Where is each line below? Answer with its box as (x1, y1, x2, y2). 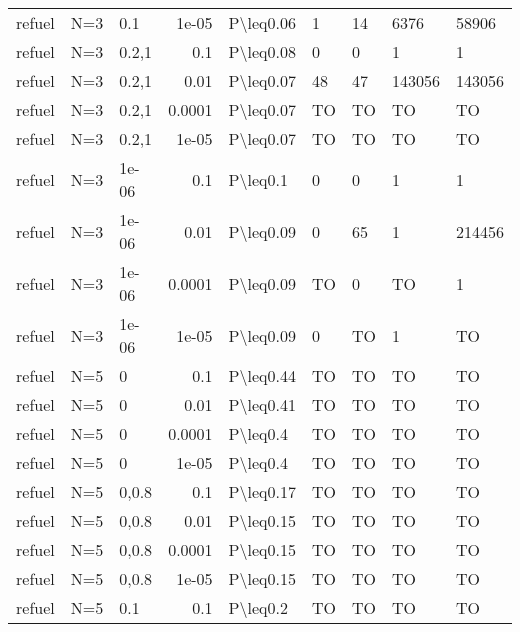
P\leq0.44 (228, 364, 296, 387)
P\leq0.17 (228, 480, 296, 503)
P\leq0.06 (228, 11, 296, 34)
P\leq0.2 (228, 596, 288, 619)
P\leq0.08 (228, 40, 296, 63)
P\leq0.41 (228, 393, 296, 416)
